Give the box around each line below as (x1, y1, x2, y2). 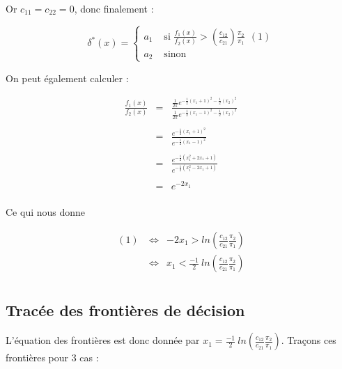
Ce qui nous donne (6, 205, 86, 219)
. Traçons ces (281, 333, 336, 347)
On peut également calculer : (6, 70, 129, 85)
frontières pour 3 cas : (6, 350, 99, 365)
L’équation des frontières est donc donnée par (6, 333, 200, 347)
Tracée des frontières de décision (6, 299, 245, 320)
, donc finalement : (74, 1, 154, 15)
